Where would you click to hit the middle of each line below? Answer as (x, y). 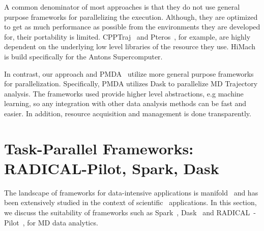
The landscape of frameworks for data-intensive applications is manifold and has (131, 192)
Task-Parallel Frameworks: (99, 148)
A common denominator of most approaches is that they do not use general (122, 7)
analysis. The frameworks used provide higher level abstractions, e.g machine (124, 93)
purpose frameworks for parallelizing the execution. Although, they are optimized (131, 16)
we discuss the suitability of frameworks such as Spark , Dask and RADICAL (127, 212)
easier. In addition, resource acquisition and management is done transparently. (128, 113)
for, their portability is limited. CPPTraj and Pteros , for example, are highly (127, 36)
